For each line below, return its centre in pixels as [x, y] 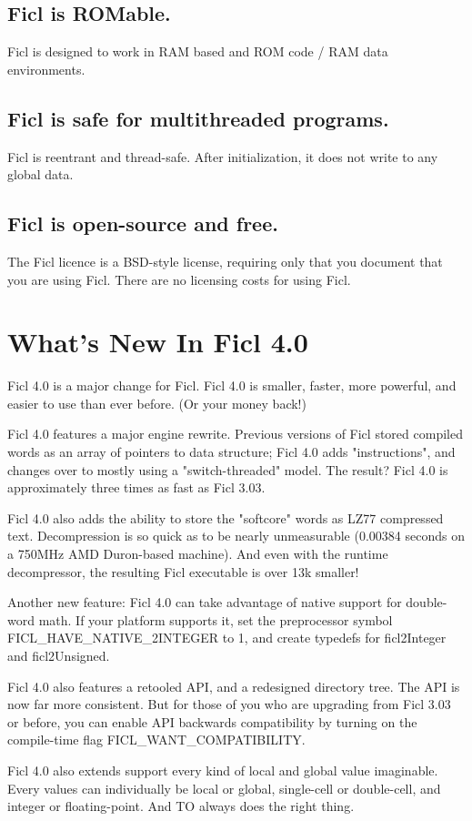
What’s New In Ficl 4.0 [158, 342]
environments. [46, 69]
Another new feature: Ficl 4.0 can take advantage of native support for [205, 602]
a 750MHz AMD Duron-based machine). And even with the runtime [198, 554]
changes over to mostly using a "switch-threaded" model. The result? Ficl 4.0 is [228, 469]
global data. [40, 174]
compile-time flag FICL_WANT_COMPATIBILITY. [156, 740]
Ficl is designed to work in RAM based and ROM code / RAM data [198, 51]
